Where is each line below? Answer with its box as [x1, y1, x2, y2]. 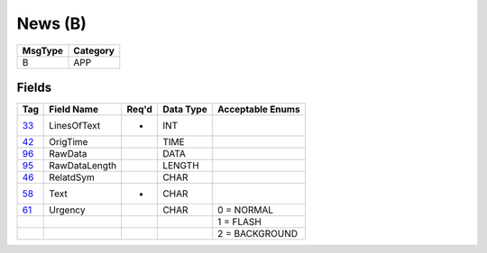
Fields [16, 79, 52, 95]
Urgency [49, 203, 86, 216]
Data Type [162, 104, 207, 116]
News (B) [16, 14, 87, 33]
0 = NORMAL [216, 203, 274, 216]
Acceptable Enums [216, 104, 301, 116]
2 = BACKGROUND [216, 228, 299, 240]
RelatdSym [49, 171, 95, 184]
